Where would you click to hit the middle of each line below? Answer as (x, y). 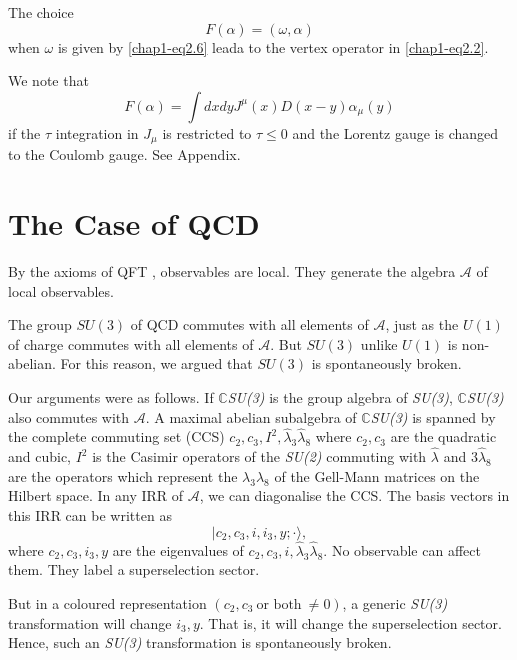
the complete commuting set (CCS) (116, 436)
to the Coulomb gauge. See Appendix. (124, 154)
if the (24, 132)
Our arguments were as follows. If (111, 396)
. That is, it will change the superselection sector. (350, 622)
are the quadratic (443, 436)
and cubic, (40, 456)
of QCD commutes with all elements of (249, 324)
